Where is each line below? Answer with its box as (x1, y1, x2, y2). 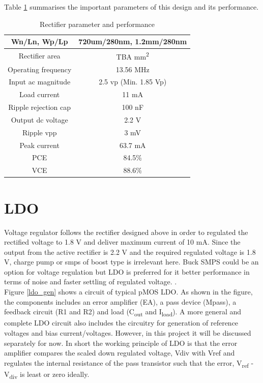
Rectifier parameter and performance (40, 18, 155, 29)
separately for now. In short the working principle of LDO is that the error (4, 337, 238, 348)
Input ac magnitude (9, 76, 71, 87)
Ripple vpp (22, 127, 57, 137)
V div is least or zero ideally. (4, 368, 90, 380)
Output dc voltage (11, 114, 68, 125)
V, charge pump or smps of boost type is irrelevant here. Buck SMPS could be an (4, 256, 259, 267)
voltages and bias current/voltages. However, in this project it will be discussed (4, 327, 251, 338)
